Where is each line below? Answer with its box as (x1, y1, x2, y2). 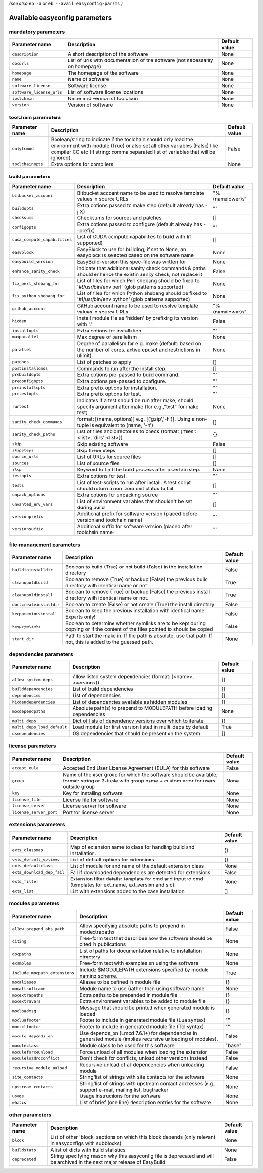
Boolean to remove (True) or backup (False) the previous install (65, 588, 210, 595)
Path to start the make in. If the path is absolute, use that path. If (65, 632, 213, 639)
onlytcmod (12, 146, 34, 151)
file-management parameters (9, 541, 80, 548)
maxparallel (12, 334, 38, 340)
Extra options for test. (77, 472, 127, 479)
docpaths (12, 951, 32, 957)
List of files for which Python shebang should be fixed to (77, 290, 207, 296)
